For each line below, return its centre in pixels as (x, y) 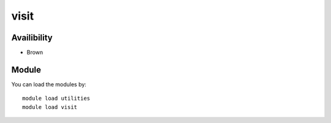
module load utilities (56, 99)
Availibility (32, 38)
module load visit (50, 107)
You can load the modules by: (49, 84)
